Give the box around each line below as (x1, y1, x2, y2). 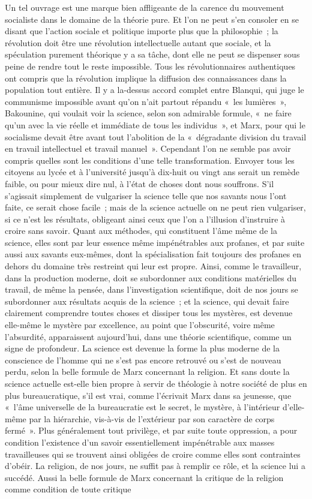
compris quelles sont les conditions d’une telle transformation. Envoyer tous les (5, 154, 295, 166)
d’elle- (282, 401, 305, 413)
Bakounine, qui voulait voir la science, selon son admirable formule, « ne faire (5, 107, 292, 119)
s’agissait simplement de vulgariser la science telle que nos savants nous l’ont (5, 189, 287, 202)
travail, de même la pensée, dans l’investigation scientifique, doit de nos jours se (5, 283, 298, 296)
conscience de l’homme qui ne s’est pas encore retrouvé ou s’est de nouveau (5, 353, 281, 366)
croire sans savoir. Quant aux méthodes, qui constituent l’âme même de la (5, 224, 277, 237)
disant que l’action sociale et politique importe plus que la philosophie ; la (5, 25, 278, 37)
